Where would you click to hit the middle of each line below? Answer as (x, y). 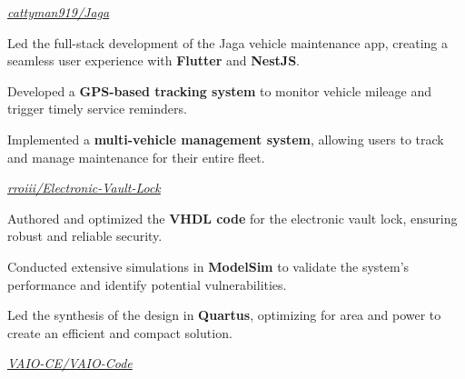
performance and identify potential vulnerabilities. (147, 284)
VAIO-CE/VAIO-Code (70, 363)
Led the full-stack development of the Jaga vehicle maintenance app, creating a (228, 42)
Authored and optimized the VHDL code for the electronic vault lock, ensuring (232, 218)
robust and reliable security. (85, 236)
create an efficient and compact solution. (120, 332)
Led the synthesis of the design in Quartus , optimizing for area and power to (224, 315)
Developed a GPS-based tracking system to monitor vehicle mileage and (220, 90)
